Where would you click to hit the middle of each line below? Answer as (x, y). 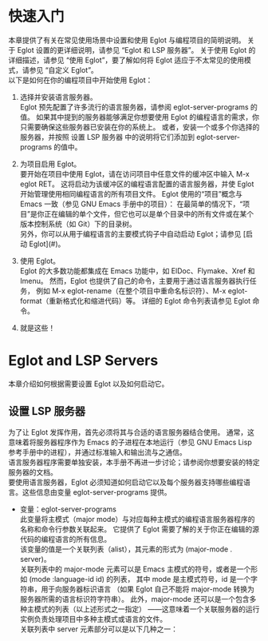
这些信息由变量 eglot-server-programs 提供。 (97, 492)
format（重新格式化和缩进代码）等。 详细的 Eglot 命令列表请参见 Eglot (135, 301)
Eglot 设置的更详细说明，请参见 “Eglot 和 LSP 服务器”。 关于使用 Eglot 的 (136, 50)
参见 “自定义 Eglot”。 (63, 70)
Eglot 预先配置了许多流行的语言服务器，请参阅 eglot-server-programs (134, 107)
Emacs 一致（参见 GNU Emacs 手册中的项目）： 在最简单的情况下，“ (131, 204)
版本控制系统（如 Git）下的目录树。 (78, 224)
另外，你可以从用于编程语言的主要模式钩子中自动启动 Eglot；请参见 (130, 233)
